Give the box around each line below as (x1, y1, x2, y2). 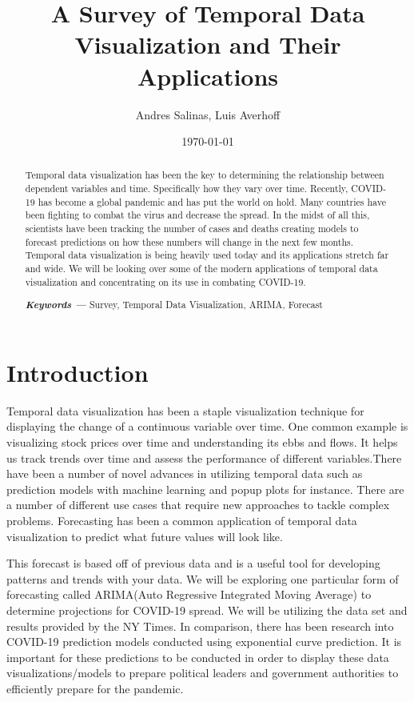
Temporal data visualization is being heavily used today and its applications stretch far (25, 248, 389, 262)
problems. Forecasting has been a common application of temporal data (6, 512, 357, 529)
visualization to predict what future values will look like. (6, 528, 283, 544)
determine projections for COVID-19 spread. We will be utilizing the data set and (6, 602, 408, 618)
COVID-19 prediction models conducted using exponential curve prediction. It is (6, 633, 402, 650)
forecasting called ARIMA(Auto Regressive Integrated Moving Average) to (6, 586, 372, 603)
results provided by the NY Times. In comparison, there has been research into (6, 617, 394, 634)
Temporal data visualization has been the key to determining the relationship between (25, 168, 384, 182)
